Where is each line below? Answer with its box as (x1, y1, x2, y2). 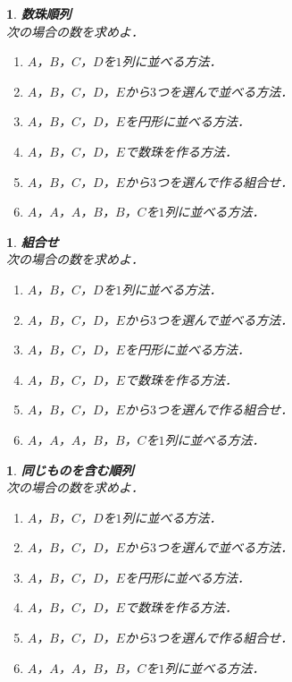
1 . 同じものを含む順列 (6, 460, 134, 479)
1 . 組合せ (6, 232, 59, 251)
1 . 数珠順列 (6, 4, 71, 22)
